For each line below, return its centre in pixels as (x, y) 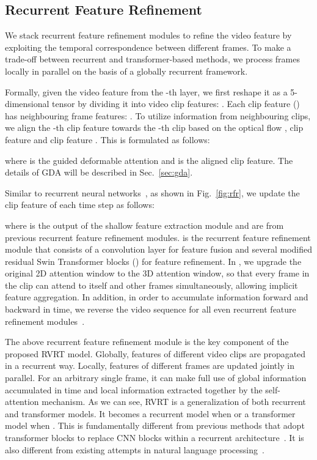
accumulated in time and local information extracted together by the (134, 389)
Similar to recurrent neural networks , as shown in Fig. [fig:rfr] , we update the (152, 192)
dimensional (27, 104)
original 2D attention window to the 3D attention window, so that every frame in (157, 273)
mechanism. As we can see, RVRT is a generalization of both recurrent (174, 402)
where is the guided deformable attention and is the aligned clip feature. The (149, 160)
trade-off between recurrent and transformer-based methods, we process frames (152, 59)
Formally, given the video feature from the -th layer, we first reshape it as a (146, 91)
